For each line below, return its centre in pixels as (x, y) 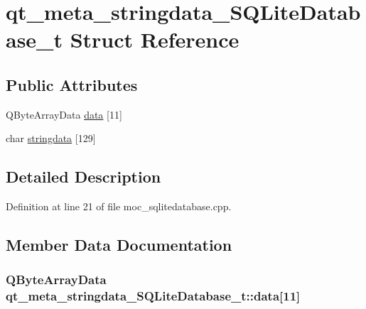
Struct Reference (155, 39)
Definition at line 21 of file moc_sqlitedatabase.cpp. (119, 206)
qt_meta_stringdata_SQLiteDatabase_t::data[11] (153, 296)
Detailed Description (84, 177)
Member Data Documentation (119, 245)
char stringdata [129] (51, 138)
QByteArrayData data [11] (64, 114)
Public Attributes (72, 84)
